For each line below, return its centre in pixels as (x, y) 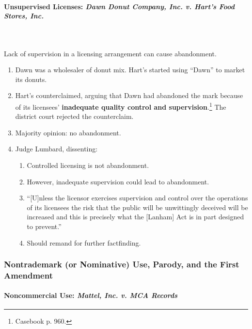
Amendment (28, 275)
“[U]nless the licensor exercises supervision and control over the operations (137, 198)
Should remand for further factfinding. (84, 242)
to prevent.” (44, 226)
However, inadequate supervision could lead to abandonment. (118, 181)
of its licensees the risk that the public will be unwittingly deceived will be (137, 207)
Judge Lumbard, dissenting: (56, 149)
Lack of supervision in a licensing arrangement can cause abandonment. (110, 53)
